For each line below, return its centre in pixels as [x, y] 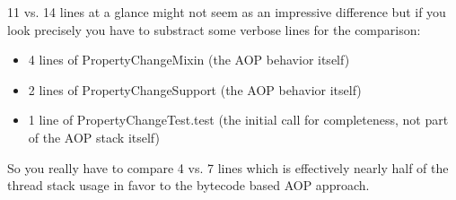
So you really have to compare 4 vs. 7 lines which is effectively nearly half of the [228, 167]
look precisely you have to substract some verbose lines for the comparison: [214, 29]
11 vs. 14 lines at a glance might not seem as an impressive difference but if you [227, 12]
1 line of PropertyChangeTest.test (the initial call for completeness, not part [238, 120]
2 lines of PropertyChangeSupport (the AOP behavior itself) [195, 89]
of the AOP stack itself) [94, 137]
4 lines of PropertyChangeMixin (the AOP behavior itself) [189, 60]
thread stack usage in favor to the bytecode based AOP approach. [189, 185]
